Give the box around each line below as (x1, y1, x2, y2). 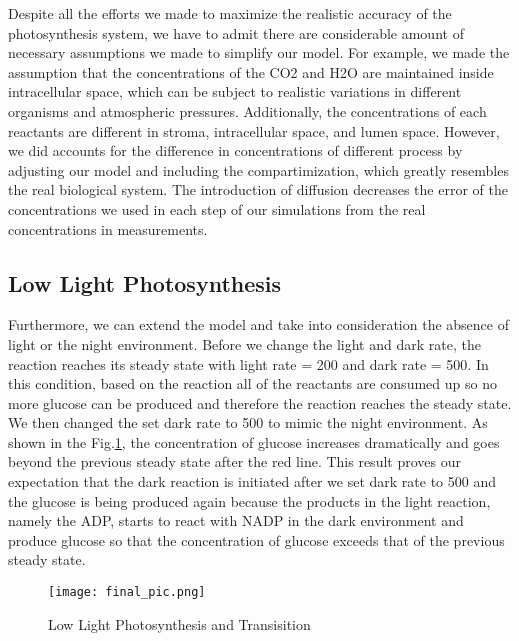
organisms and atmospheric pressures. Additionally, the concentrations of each (8, 100, 487, 121)
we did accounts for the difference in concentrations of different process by (8, 140, 463, 161)
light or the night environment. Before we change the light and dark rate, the (8, 333, 481, 354)
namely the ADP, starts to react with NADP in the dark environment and (8, 510, 464, 531)
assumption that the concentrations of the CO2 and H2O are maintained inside (8, 61, 494, 82)
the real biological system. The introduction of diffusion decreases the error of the (8, 179, 508, 200)
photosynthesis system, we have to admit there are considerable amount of (8, 22, 464, 43)
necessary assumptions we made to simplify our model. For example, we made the (8, 42, 510, 63)
